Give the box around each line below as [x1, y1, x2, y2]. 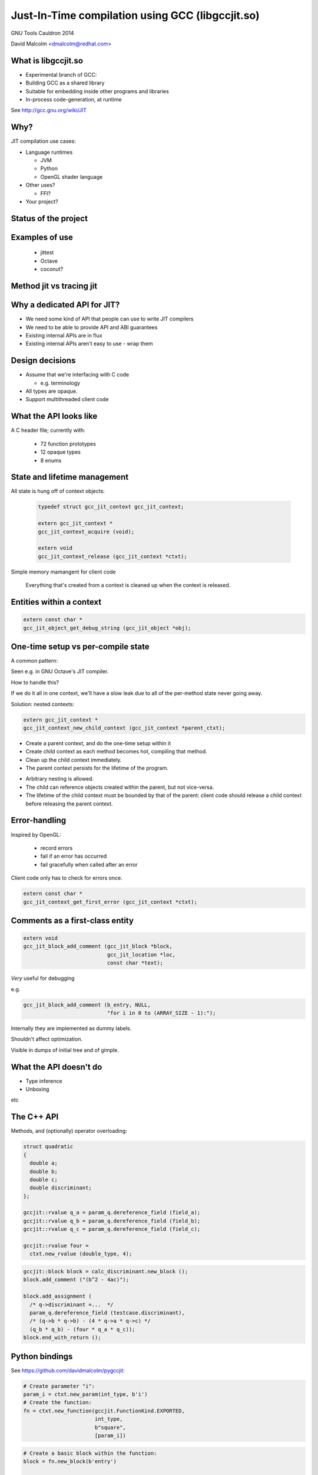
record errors [40, 844, 73, 851]
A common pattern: [11, 657, 58, 664]
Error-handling [11, 815, 67, 825]
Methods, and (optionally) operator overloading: [11, 1127, 128, 1135]
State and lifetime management [11, 472, 129, 482]
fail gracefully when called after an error [40, 861, 138, 868]
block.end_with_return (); [23, 1334, 101, 1341]
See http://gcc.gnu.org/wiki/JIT [11, 107, 87, 114]
